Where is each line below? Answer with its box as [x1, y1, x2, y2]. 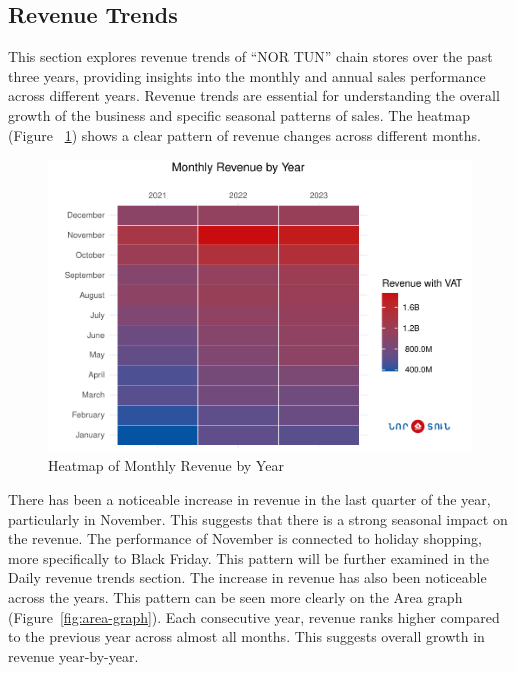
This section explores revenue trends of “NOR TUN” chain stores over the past [8, 46, 493, 67]
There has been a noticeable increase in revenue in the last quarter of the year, [8, 489, 491, 510]
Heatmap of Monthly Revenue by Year [48, 455, 284, 476]
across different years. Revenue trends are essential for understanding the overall [8, 85, 500, 106]
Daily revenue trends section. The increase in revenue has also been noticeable [8, 567, 487, 588]
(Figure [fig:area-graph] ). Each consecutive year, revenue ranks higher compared [8, 606, 500, 627]
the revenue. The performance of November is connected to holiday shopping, [8, 528, 482, 549]
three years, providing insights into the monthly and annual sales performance [8, 65, 486, 86]
